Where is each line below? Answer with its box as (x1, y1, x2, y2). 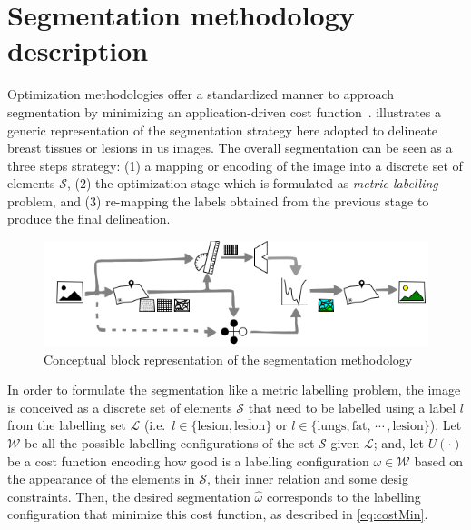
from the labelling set (7, 415, 126, 435)
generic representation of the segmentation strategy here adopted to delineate (7, 120, 438, 139)
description (7, 32, 149, 69)
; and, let (373, 434, 424, 453)
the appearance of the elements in (7, 469, 195, 488)
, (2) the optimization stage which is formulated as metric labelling (66, 174, 438, 193)
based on (414, 451, 464, 470)
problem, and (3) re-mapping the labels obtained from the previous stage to (7, 191, 429, 210)
